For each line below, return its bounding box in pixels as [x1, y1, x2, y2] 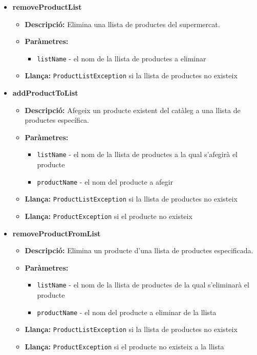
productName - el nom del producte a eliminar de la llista [37, 306, 217, 317]
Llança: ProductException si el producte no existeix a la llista [25, 341, 224, 352]
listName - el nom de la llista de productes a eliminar [37, 53, 206, 63]
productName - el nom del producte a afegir [37, 176, 173, 187]
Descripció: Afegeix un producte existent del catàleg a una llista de [25, 104, 241, 115]
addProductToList [12, 87, 78, 98]
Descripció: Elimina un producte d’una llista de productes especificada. [25, 245, 253, 256]
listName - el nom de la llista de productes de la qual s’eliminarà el [37, 279, 249, 290]
